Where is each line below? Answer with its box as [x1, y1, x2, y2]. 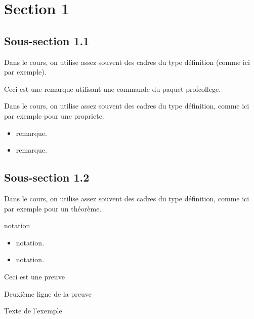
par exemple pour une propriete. [4, 110, 104, 121]
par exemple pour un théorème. [4, 203, 102, 214]
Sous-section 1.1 [4, 32, 90, 48]
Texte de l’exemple [4, 305, 62, 316]
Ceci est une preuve [4, 271, 65, 281]
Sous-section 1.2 [4, 169, 90, 185]
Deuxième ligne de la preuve [4, 288, 92, 299]
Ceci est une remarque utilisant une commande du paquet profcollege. [4, 83, 221, 94]
